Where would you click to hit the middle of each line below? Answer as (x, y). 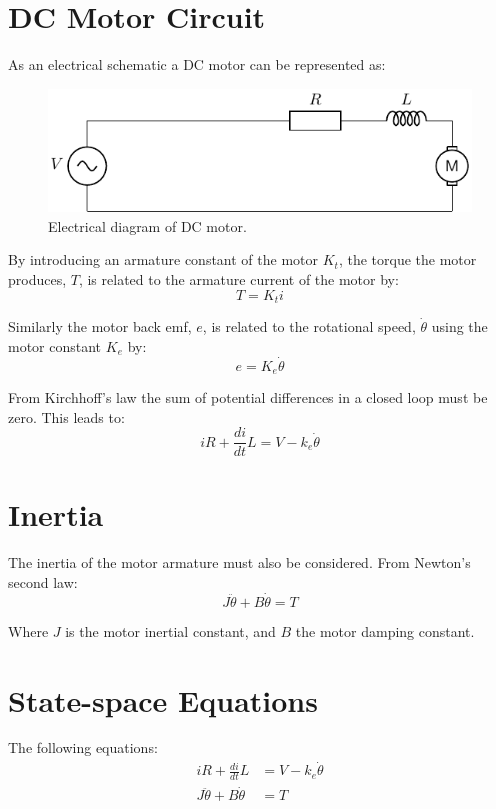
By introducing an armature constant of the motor (163, 259)
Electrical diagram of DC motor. (147, 225)
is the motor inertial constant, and (170, 630)
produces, (37, 279)
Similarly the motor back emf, (100, 326)
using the (459, 326)
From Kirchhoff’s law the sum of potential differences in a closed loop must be (248, 396)
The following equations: (83, 747)
